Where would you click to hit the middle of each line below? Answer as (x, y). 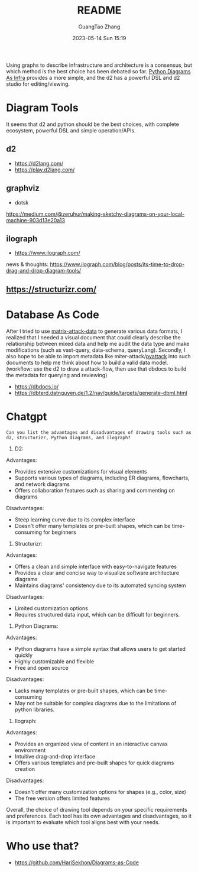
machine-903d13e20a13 (35, 220)
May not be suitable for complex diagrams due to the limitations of (95, 703)
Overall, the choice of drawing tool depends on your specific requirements (97, 809)
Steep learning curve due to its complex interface (75, 519)
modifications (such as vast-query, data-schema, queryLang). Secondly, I (96, 350)
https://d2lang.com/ (39, 163)
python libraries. (35, 709)
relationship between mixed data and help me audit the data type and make (98, 343)
